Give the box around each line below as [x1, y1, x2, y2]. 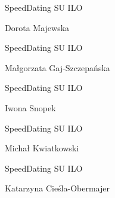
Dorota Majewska [5, 21, 70, 33]
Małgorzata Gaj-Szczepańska [5, 61, 110, 74]
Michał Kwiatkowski [5, 142, 79, 154]
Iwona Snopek [5, 101, 56, 114]
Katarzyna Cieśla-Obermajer [5, 182, 110, 194]
